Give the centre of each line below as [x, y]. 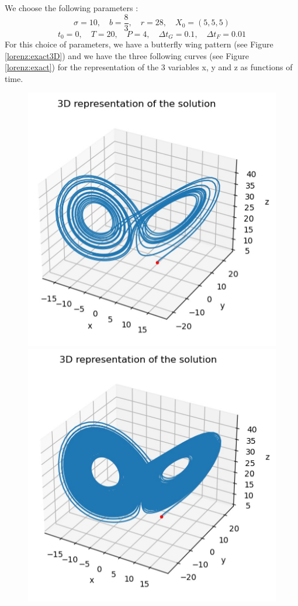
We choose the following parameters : [72, 8]
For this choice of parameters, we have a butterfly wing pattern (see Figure [139, 44]
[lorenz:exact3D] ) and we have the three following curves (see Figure [127, 55]
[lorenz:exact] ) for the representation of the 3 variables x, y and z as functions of [149, 67]
